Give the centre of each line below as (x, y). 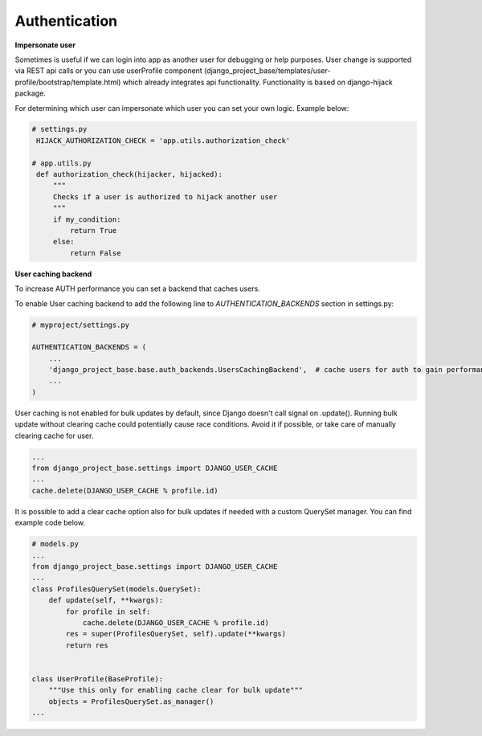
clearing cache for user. (54, 435)
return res (87, 645)
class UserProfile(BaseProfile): (98, 679)
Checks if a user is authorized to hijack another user (165, 196)
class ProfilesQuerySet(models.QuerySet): (116, 589)
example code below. (50, 523)
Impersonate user (45, 45)
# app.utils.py (61, 163)
